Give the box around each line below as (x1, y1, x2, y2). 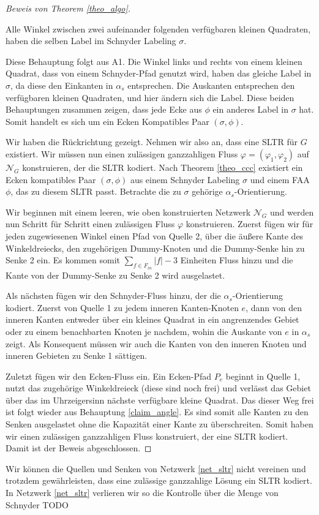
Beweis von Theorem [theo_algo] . (6, 2, 131, 14)
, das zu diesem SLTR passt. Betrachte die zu (10, 185, 181, 198)
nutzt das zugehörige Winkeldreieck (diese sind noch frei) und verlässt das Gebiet (6, 382, 311, 394)
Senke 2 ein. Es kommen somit (6, 254, 120, 266)
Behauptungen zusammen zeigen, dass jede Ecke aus (6, 103, 202, 116)
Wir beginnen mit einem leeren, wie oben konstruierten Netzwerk (6, 205, 251, 218)
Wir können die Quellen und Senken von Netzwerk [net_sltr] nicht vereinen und (6, 462, 306, 475)
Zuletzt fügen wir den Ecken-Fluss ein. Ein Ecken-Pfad (6, 369, 212, 382)
